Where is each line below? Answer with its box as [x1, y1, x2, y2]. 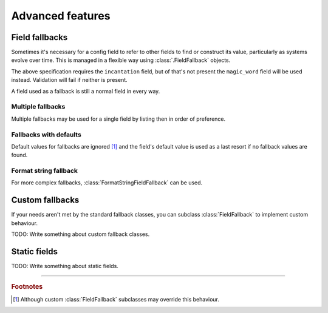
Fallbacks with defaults [11, 130, 81, 139]
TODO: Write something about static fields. [11, 263, 118, 270]
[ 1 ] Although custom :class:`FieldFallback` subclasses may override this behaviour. [13, 295, 220, 303]
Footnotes [11, 283, 43, 291]
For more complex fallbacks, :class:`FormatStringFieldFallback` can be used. [11, 179, 203, 186]
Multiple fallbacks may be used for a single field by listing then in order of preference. [11, 115, 226, 123]
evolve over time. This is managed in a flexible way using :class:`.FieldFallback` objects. [11, 56, 231, 64]
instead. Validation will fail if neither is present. [11, 76, 128, 84]
